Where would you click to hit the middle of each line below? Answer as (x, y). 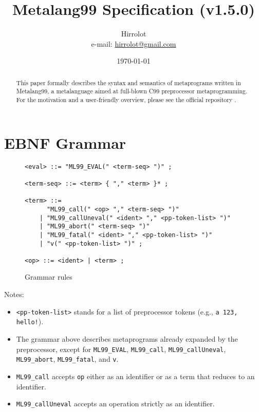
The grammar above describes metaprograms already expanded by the (127, 338)
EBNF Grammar (65, 142)
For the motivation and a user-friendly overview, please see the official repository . (126, 100)
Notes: (14, 294)
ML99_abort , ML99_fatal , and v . (67, 359)
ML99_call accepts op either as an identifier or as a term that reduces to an (135, 376)
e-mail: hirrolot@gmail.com (134, 43)
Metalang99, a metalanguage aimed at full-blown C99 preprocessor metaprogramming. (132, 91)
